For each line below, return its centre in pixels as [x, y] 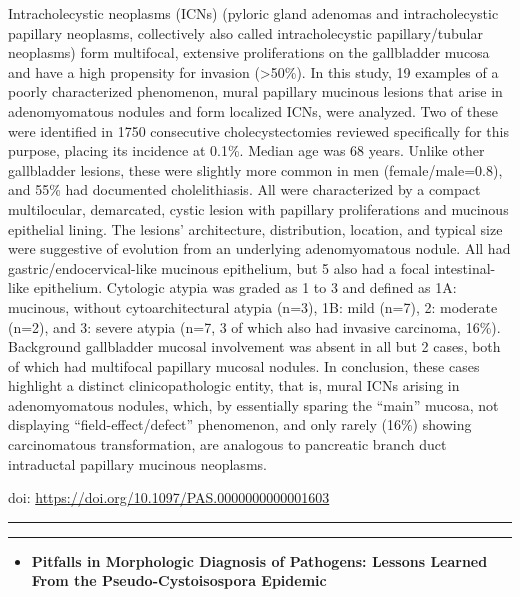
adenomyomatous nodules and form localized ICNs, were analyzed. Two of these [253, 110]
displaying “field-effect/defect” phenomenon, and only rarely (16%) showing [240, 424]
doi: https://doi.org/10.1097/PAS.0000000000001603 [169, 497]
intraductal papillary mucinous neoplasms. [137, 463]
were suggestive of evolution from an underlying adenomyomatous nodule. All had [259, 248]
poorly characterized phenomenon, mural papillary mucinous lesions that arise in [255, 91]
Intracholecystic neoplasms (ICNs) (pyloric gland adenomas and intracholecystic [253, 13]
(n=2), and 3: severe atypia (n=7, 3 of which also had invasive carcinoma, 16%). [254, 326]
